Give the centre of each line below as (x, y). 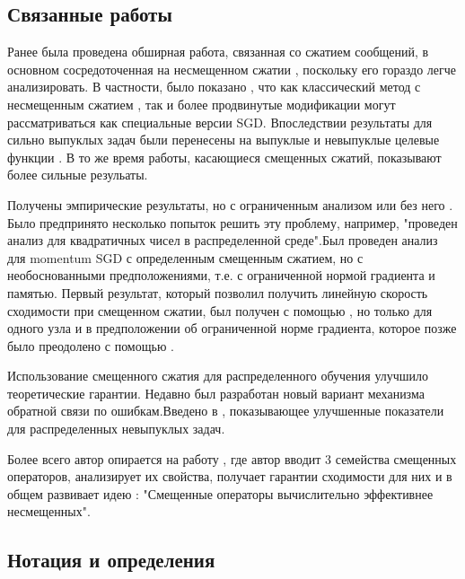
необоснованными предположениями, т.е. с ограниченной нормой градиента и (221, 275)
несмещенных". (49, 511)
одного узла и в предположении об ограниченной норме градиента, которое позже (232, 328)
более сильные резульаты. (78, 175)
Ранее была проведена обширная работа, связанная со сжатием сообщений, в (218, 52)
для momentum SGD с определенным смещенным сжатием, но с (185, 257)
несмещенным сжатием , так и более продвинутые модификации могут (202, 104)
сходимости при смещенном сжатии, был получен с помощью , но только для (220, 310)
